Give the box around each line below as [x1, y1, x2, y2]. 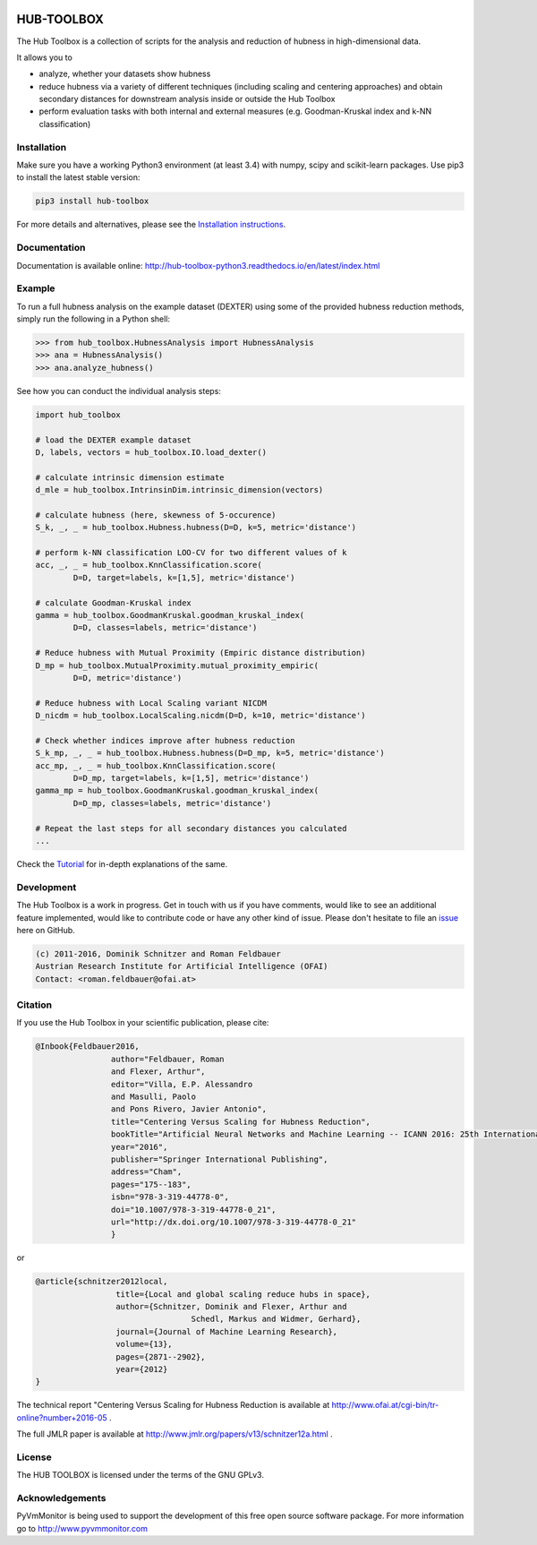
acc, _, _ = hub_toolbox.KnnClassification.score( [35, 560, 263, 571]
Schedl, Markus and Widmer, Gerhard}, [191, 1314, 362, 1325]
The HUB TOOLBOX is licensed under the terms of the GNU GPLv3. [16, 1470, 264, 1481]
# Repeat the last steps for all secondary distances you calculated [35, 823, 347, 833]
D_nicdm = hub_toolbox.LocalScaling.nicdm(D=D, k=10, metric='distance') [35, 710, 366, 721]
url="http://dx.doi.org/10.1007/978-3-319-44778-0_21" [110, 1216, 357, 1227]
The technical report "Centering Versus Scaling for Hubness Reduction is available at [16, 1400, 330, 1411]
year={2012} [115, 1364, 168, 1374]
